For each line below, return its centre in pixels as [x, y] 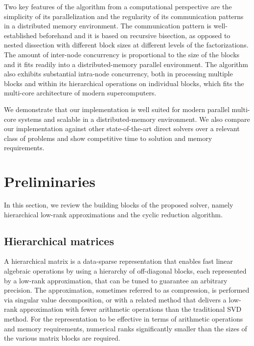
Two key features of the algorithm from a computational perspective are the [118, 6]
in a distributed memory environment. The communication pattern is [108, 26]
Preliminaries [50, 181]
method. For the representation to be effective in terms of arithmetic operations [124, 318]
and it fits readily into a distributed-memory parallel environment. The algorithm [126, 64]
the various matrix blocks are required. [62, 338]
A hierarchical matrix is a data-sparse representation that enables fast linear [118, 261]
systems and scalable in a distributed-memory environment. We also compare [134, 119]
